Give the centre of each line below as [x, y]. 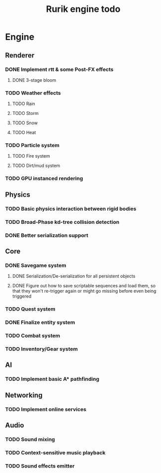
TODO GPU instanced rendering [44, 178]
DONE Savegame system [36, 265]
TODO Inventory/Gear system [42, 349]
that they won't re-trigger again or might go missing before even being [84, 291]
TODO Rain [24, 104]
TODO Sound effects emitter [40, 466]
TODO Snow [25, 123]
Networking [24, 395]
